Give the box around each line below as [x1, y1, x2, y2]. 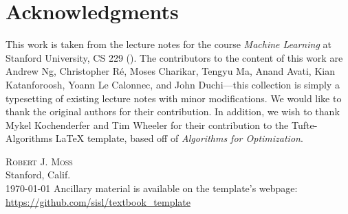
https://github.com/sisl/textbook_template [6, 194, 191, 209]
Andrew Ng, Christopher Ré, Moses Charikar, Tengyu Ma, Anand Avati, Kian [6, 64, 335, 78]
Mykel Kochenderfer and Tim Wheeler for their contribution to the [6, 117, 289, 132]
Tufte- [291, 117, 318, 132]
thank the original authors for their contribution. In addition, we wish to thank [6, 104, 340, 119]
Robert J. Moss [6, 154, 73, 168]
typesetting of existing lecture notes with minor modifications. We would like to [6, 91, 342, 105]
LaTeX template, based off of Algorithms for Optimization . [55, 131, 303, 145]
